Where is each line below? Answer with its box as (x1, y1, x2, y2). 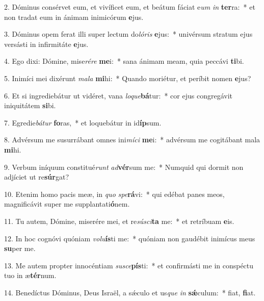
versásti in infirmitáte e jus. (4, 38, 89, 49)
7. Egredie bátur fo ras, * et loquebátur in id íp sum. (4, 117, 162, 128)
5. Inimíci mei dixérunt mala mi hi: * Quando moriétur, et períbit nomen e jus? (4, 72, 251, 83)
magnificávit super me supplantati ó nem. (4, 198, 130, 209)
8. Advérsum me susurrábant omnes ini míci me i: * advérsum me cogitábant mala (4, 134, 260, 145)
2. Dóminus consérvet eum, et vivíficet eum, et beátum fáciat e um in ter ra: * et (4, 2, 255, 12)
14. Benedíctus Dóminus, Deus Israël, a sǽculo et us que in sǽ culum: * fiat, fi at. (4, 287, 256, 297)
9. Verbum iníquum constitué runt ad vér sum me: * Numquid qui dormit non (4, 161, 244, 172)
